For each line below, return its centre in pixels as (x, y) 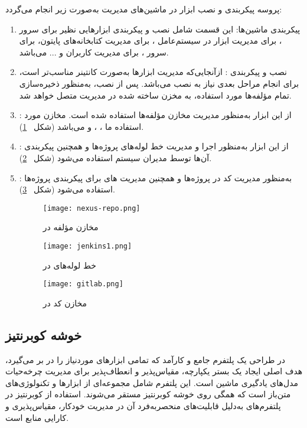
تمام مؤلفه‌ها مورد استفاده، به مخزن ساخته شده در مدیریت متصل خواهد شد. (155, 95)
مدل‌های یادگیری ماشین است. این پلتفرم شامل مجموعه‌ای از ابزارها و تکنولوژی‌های (152, 382)
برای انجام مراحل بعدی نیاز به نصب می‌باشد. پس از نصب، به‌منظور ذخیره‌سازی (159, 83)
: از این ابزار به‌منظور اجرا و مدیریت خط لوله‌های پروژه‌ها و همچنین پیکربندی (154, 146)
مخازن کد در (65, 303)
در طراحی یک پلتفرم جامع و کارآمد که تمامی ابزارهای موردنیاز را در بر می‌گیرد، (146, 359)
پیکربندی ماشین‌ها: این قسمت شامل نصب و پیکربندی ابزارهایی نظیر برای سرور (160, 29)
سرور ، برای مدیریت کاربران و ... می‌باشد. (94, 52)
